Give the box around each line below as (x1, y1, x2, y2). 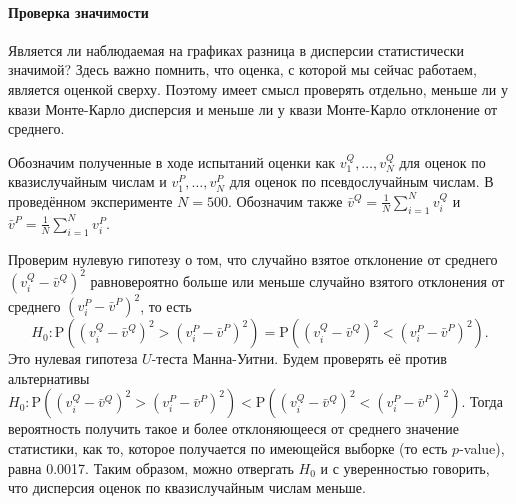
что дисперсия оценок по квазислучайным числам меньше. (8, 477, 366, 498)
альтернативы (8, 367, 90, 388)
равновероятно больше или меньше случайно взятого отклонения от (90, 270, 505, 291)
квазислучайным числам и (8, 171, 167, 192)
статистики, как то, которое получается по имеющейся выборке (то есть (8, 437, 448, 458)
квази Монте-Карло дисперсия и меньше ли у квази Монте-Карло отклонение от (8, 98, 498, 119)
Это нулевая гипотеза (8, 348, 138, 369)
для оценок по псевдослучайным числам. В (229, 171, 494, 192)
